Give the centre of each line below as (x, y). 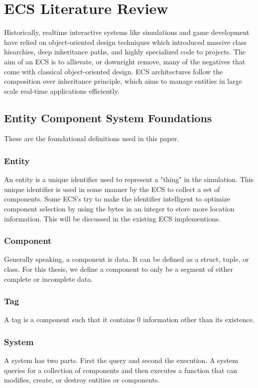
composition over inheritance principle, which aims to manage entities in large (123, 81)
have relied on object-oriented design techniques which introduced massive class (126, 42)
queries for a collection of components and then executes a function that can (121, 370)
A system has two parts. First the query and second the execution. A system (121, 360)
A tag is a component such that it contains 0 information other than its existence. (129, 319)
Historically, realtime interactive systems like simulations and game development (127, 32)
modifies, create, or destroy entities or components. (82, 380)
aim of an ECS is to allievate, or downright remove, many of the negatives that (125, 61)
